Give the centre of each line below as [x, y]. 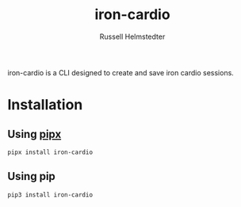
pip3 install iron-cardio [50, 195]
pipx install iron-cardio [50, 152]
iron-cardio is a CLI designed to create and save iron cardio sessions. [121, 72]
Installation [45, 105]
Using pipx [34, 134]
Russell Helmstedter [132, 36]
